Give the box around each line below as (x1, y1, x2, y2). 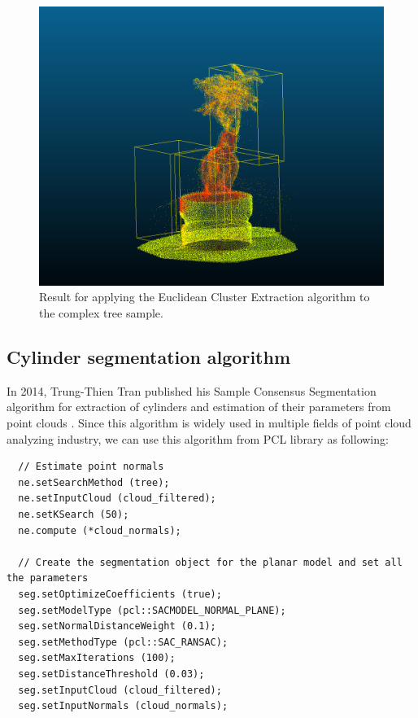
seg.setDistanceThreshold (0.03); (18, 668, 205, 680)
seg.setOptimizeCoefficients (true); (18, 588, 222, 600)
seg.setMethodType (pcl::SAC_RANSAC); (18, 636, 229, 648)
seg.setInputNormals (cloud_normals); (18, 700, 229, 712)
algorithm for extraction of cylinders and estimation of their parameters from (7, 398, 391, 415)
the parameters (7, 572, 89, 584)
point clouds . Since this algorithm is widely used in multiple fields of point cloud (7, 414, 411, 431)
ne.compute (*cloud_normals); (18, 524, 181, 536)
